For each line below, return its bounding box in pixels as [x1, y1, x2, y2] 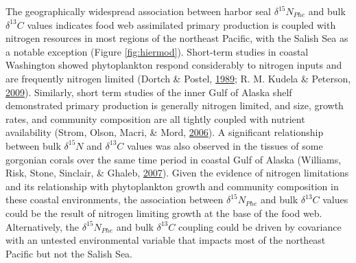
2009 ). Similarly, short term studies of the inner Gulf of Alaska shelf [5, 84, 292, 99]
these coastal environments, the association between [5, 192, 224, 207]
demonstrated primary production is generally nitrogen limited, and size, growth [5, 98, 344, 113]
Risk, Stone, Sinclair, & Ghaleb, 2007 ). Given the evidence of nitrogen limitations [5, 165, 349, 180]
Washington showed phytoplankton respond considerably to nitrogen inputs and [5, 58, 342, 72]
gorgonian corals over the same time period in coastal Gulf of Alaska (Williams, [5, 152, 342, 166]
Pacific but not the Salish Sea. [5, 246, 133, 260]
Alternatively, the [5, 219, 80, 233]
